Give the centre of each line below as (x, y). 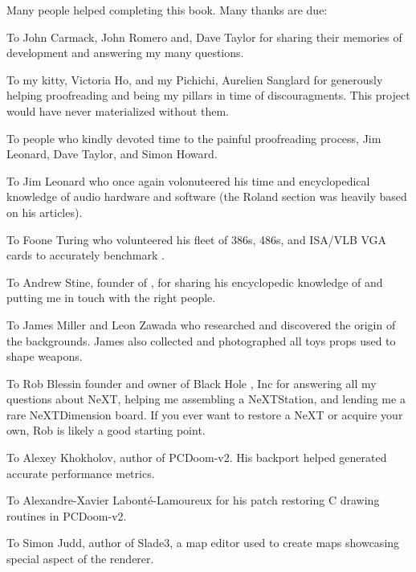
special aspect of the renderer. (80, 559)
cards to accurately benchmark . (86, 255)
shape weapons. (45, 356)
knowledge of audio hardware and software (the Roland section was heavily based (207, 196)
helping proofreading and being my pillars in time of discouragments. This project (208, 95)
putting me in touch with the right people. (111, 298)
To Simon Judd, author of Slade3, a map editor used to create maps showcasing (203, 543)
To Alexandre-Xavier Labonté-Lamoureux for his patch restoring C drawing (193, 500)
